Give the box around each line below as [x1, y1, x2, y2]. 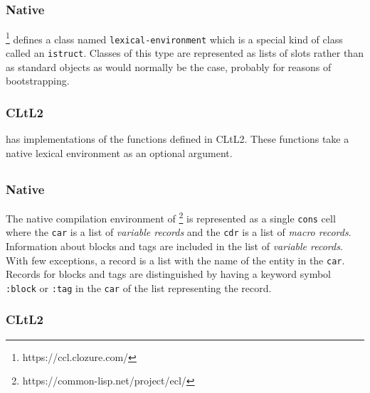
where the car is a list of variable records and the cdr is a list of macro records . [6, 225, 351, 239]
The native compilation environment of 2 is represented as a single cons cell [6, 208, 336, 225]
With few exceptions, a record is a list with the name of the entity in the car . [6, 252, 345, 267]
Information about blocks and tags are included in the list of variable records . [6, 238, 343, 253]
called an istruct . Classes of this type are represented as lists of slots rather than [6, 45, 364, 60]
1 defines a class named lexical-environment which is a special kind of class [6, 29, 343, 46]
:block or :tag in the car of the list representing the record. [6, 280, 272, 295]
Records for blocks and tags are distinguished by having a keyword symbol [6, 267, 331, 281]
